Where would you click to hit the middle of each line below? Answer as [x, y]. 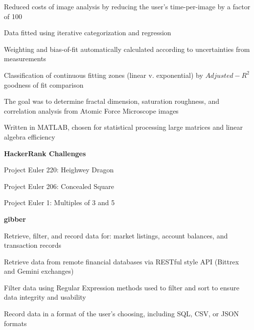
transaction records [33, 245]
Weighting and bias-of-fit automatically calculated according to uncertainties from [127, 49]
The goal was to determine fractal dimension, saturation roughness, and [112, 101]
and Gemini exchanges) [39, 271]
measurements [25, 59]
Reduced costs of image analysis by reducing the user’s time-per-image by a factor [127, 6]
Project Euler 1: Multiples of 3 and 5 [59, 202]
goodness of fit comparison [44, 84]
